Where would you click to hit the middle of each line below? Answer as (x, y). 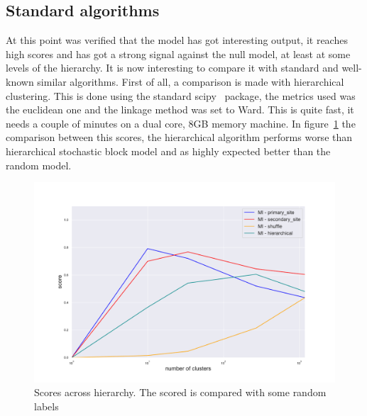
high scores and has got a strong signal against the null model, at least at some (178, 54)
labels (46, 406)
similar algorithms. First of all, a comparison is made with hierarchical (191, 81)
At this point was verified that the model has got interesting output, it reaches (177, 40)
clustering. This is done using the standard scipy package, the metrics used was (181, 95)
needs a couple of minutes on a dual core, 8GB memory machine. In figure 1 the (181, 123)
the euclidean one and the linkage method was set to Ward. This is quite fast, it (180, 109)
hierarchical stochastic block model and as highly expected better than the (168, 151)
